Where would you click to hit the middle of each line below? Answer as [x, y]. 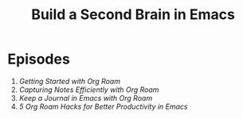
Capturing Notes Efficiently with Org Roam [89, 90]
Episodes [39, 59]
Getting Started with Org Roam [70, 81]
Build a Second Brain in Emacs [133, 15]
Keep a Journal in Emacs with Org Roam [86, 98]
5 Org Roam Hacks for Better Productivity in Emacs [103, 106]
